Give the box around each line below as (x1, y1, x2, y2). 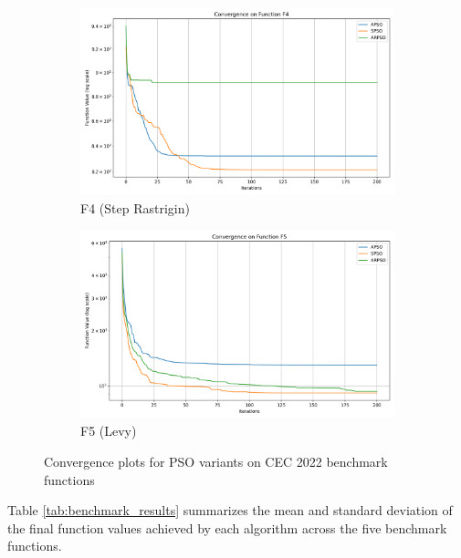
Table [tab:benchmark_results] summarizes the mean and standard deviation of (7, 501, 453, 520)
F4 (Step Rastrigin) (80, 198, 190, 217)
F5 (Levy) (80, 421, 137, 440)
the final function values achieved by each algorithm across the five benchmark (7, 518, 447, 537)
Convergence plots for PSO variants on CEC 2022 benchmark (44, 451, 388, 470)
